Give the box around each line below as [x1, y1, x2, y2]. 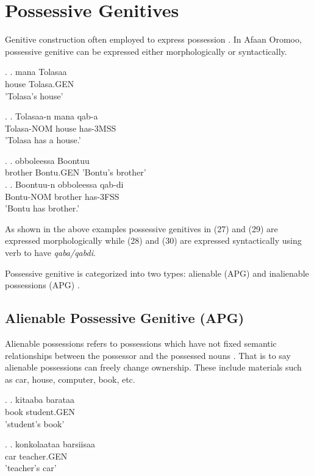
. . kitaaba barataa [5, 393, 75, 406]
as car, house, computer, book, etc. [5, 372, 135, 385]
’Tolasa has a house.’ [5, 133, 81, 146]
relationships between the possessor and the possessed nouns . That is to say [5, 349, 291, 361]
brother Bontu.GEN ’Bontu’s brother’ [5, 166, 146, 179]
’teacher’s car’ [5, 461, 57, 474]
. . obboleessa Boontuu [5, 154, 90, 166]
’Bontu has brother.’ [5, 202, 80, 215]
